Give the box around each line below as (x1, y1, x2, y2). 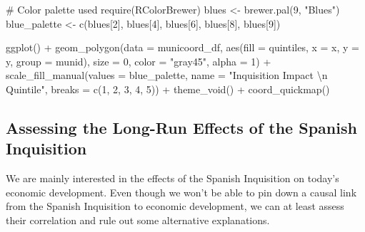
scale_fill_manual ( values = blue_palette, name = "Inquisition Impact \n (6, 68, 328, 83)
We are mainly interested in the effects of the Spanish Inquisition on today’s (6, 171, 339, 186)
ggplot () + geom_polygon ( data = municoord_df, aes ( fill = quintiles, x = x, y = (6, 40, 360, 55)
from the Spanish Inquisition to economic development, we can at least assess (6, 199, 344, 213)
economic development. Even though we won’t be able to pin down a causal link (6, 184, 357, 199)
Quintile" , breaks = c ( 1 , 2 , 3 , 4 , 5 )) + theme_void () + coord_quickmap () (6, 81, 330, 96)
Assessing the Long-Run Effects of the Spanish (6, 116, 357, 138)
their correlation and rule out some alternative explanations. (6, 212, 270, 227)
